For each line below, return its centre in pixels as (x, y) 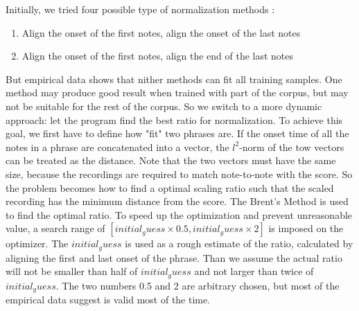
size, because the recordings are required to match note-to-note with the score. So (179, 174)
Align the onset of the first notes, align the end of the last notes (158, 56)
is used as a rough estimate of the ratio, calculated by (239, 243)
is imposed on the (306, 228)
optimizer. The (37, 243)
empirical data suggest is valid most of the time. (108, 300)
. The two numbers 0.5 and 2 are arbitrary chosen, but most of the (198, 285)
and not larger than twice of (254, 271)
